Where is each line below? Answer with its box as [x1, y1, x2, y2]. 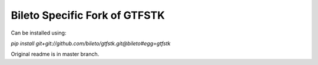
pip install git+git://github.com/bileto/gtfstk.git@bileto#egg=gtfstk [11, 40, 171, 47]
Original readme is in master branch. [11, 50, 100, 58]
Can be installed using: [11, 29, 67, 36]
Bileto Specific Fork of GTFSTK [11, 9, 165, 22]
